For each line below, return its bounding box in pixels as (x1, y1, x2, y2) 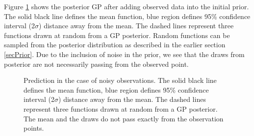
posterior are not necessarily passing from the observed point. (4, 58, 189, 69)
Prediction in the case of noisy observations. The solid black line (24, 75, 217, 85)
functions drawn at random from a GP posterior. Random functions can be (4, 30, 230, 40)
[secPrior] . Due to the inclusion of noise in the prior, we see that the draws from (4, 49, 245, 59)
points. (24, 123, 44, 133)
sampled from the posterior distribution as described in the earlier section (4, 39, 226, 50)
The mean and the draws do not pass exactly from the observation (24, 113, 224, 123)
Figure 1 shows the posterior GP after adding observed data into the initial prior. (4, 1, 249, 11)
